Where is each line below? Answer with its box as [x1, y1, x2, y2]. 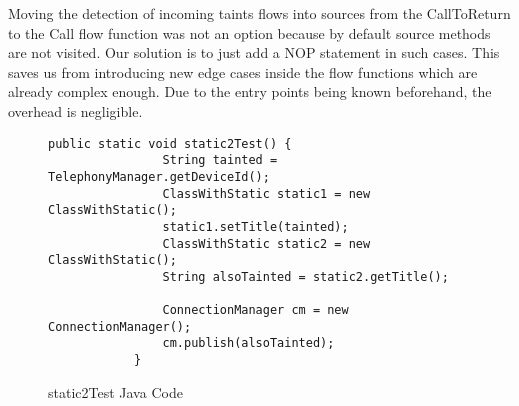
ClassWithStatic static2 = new [162, 236, 371, 251]
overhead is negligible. [8, 100, 143, 121]
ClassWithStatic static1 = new [162, 186, 371, 201]
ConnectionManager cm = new [162, 303, 349, 318]
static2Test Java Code [48, 381, 183, 402]
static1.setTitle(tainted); [162, 219, 349, 234]
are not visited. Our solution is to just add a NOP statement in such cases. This [8, 42, 500, 63]
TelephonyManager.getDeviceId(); [48, 169, 270, 184]
